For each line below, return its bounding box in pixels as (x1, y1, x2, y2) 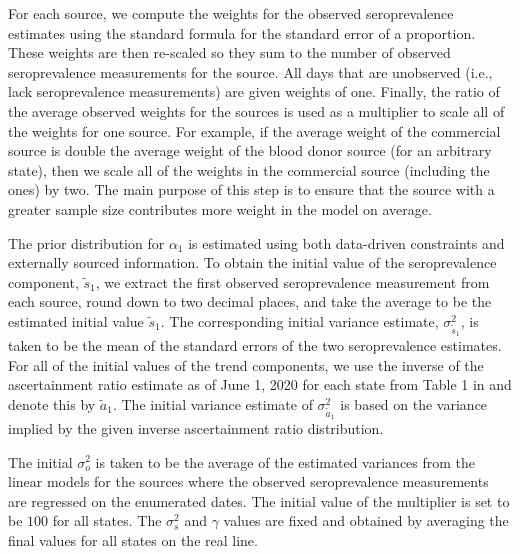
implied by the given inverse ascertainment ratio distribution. (8, 417, 384, 438)
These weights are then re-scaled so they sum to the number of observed (8, 42, 451, 63)
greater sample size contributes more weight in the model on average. (8, 198, 432, 219)
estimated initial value (8, 310, 144, 331)
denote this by (8, 393, 96, 414)
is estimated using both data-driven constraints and (188, 232, 505, 253)
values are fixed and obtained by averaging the (223, 510, 509, 531)
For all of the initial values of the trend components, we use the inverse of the (8, 354, 484, 375)
